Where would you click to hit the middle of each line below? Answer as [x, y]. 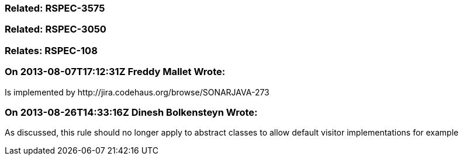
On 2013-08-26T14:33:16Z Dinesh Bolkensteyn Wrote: [131, 112]
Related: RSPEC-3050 [56, 29]
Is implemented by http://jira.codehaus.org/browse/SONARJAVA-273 [137, 92]
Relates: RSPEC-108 [51, 50]
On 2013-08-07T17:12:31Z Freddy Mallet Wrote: [115, 72]
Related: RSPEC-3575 [55, 8]
